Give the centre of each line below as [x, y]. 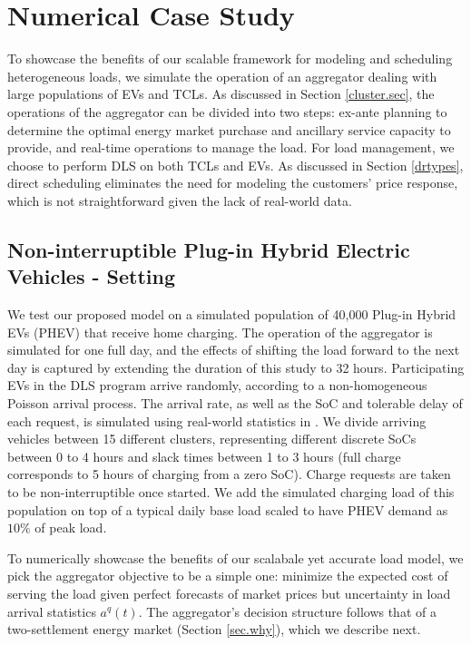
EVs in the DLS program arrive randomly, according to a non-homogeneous [217, 385]
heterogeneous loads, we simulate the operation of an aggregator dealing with [222, 76]
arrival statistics [52, 611]
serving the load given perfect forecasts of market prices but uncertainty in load [229, 593]
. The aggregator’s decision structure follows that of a [287, 611]
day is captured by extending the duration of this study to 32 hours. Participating [236, 367]
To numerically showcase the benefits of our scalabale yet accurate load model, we [235, 557]
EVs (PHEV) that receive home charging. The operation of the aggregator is [220, 332]
